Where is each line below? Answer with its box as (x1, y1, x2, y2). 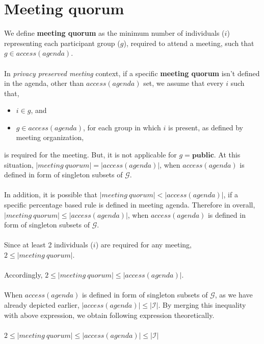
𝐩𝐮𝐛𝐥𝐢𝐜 (192, 152, 214, 159)
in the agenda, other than (4, 78, 84, 88)
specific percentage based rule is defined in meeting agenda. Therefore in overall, (4, 199, 255, 210)
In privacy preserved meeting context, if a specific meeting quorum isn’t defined (4, 67, 260, 78)
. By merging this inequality (158, 299, 246, 310)
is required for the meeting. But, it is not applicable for (4, 149, 177, 160)
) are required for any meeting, (95, 239, 192, 250)
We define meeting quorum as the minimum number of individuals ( (4, 28, 225, 38)
